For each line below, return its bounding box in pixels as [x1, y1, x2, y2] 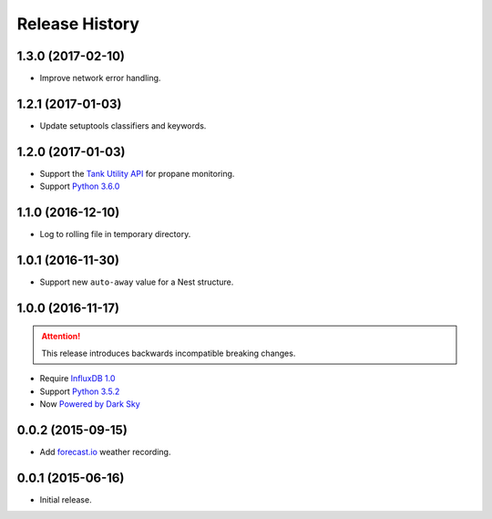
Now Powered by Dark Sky [39, 399, 140, 410]
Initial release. [39, 493, 92, 505]
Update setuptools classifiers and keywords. [39, 119, 207, 131]
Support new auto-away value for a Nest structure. [39, 276, 234, 287]
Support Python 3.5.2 [39, 386, 120, 397]
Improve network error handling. [39, 73, 161, 84]
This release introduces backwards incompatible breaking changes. [41, 348, 296, 358]
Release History [16, 14, 140, 34]
